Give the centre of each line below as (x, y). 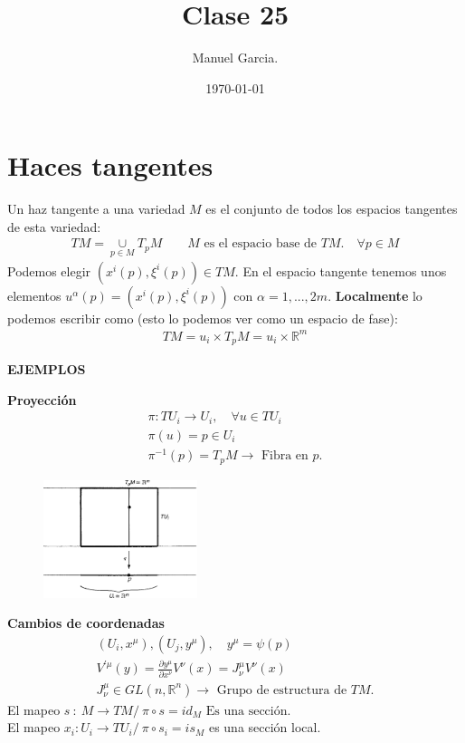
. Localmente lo (375, 295)
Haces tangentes (110, 165)
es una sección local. (265, 727)
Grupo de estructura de (282, 690)
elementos (34, 295)
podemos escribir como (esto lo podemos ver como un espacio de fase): (203, 318)
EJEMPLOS (47, 369)
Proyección (42, 399)
